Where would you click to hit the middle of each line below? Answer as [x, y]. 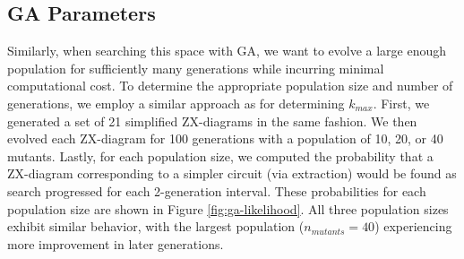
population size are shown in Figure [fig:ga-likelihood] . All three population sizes [228, 208]
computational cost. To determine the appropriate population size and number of [230, 86]
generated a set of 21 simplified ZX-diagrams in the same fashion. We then [212, 121]
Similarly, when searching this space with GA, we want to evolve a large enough [227, 51]
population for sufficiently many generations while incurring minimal [196, 68]
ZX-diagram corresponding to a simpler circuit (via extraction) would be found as [232, 173]
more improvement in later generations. [116, 243]
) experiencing [413, 226]
